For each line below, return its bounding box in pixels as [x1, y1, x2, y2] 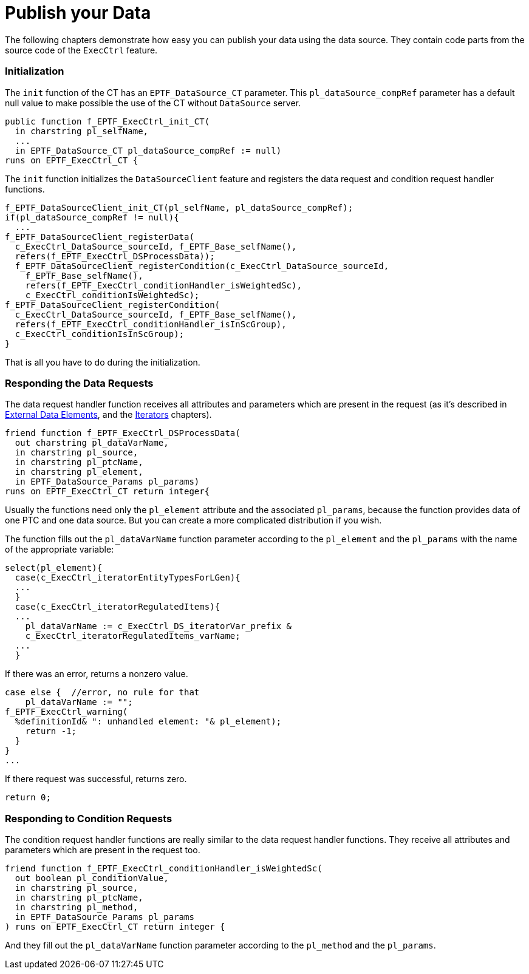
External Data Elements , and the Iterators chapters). [5, 409, 212, 420]
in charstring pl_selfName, [15, 126, 149, 136]
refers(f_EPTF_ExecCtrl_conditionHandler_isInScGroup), [15, 319, 287, 329]
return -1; [25, 726, 77, 737]
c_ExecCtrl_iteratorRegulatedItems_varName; [25, 631, 241, 641]
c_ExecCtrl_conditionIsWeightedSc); [25, 290, 200, 300]
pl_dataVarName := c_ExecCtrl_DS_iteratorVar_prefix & [25, 621, 292, 632]
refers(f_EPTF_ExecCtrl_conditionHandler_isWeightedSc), [25, 280, 302, 290]
